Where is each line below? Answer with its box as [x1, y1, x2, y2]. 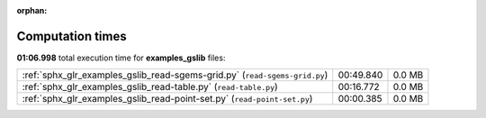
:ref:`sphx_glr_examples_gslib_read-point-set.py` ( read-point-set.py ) [22, 93, 313, 105]
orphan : [16, 5, 48, 15]
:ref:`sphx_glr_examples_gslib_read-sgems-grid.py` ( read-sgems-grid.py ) [22, 68, 328, 81]
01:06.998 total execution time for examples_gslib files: [16, 52, 226, 63]
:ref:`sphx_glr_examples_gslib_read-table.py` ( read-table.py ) [22, 81, 278, 94]
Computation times [16, 28, 127, 44]
